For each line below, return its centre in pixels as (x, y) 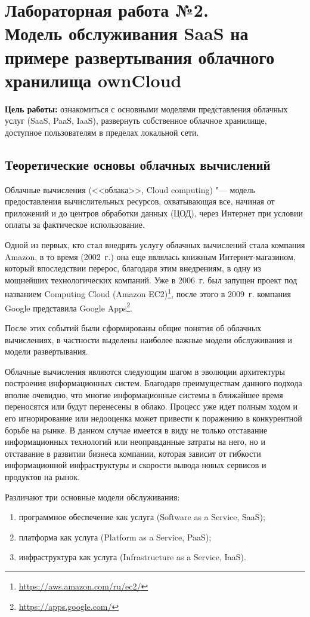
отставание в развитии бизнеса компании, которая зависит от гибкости (133, 453)
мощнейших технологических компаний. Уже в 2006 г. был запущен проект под (151, 280)
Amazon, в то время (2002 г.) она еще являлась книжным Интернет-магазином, (150, 256)
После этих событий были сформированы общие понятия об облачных (133, 327)
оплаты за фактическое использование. (75, 224)
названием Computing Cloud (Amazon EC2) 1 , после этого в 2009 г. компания (148, 293)
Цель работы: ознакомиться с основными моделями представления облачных (146, 109)
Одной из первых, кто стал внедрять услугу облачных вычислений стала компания (155, 245)
